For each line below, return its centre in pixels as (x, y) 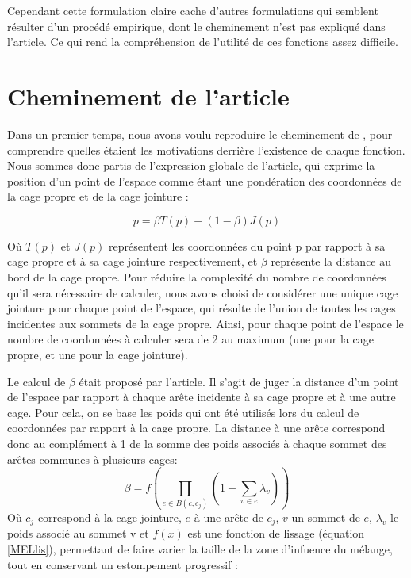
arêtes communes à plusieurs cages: (92, 459)
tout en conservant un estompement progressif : (123, 564)
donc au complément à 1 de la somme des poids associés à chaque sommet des (197, 443)
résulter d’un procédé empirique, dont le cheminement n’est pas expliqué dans (196, 26)
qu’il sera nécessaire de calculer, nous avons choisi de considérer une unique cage (203, 292)
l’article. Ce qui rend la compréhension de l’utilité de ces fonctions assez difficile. (203, 42)
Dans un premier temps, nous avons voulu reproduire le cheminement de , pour (200, 134)
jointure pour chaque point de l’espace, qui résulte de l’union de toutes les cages (202, 308)
